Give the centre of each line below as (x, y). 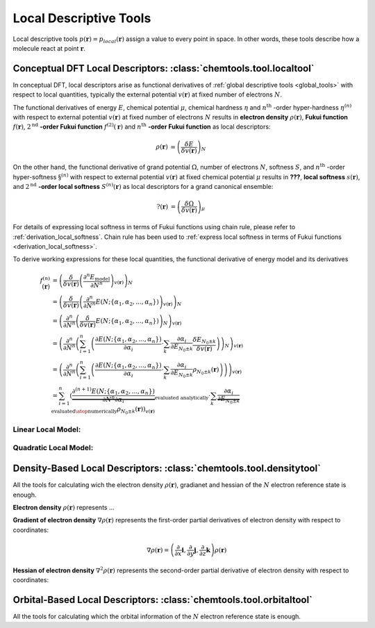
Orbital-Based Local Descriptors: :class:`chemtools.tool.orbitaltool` (162, 600)
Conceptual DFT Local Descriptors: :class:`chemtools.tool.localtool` (164, 68)
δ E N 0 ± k (205, 341)
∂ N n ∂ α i (114, 400)
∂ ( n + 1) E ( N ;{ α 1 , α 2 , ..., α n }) (114, 391)
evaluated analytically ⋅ (183, 396)
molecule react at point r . (49, 48)
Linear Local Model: (47, 429)
